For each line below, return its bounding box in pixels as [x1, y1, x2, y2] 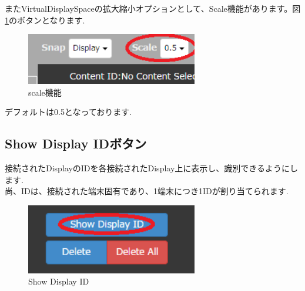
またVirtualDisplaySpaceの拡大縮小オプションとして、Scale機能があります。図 [5, 2, 301, 14]
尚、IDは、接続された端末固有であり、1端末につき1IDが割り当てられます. [5, 185, 289, 197]
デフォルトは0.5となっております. [5, 106, 132, 118]
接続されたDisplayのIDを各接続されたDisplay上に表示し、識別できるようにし [5, 162, 299, 174]
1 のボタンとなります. [5, 13, 85, 26]
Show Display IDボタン [5, 134, 147, 153]
